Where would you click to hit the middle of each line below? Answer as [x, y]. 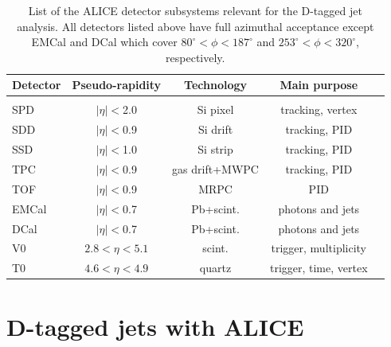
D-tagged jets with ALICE [155, 326]
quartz [215, 268]
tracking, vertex [319, 109]
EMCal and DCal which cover [104, 42]
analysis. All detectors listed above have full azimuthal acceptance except [195, 26]
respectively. [195, 57]
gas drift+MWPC [215, 169]
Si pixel [215, 109]
